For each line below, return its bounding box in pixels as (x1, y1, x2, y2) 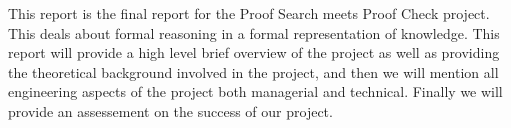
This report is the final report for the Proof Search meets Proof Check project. (8, 3, 490, 23)
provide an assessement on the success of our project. (8, 100, 333, 121)
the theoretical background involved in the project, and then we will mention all (8, 61, 499, 82)
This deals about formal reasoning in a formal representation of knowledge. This (8, 22, 500, 43)
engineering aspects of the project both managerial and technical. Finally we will (8, 81, 503, 102)
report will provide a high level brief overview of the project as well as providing (8, 42, 500, 63)
